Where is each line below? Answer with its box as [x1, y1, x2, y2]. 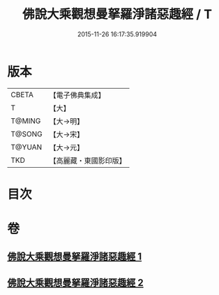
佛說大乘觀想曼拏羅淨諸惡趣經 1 [7, 251, 142, 263]
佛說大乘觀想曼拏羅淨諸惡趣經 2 [7, 277, 144, 289]
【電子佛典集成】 [49, 90, 106, 100]
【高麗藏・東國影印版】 [49, 155, 127, 165]
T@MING [10, 116, 41, 126]
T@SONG [10, 129, 43, 138]
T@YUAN [10, 142, 43, 152]
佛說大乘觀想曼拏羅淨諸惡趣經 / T [22, 6, 213, 22]
